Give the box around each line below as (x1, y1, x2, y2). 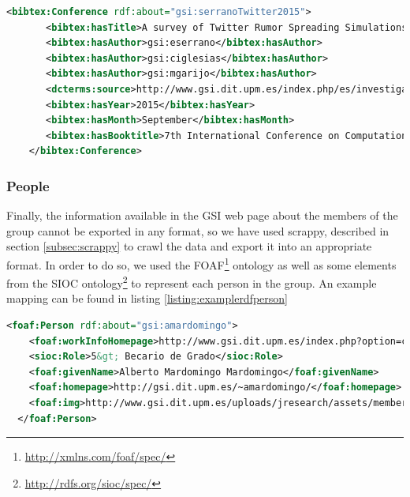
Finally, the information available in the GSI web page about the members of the (6, 207, 398, 224)
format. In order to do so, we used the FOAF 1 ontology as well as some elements (6, 254, 397, 273)
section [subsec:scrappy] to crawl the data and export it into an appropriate (6, 238, 372, 254)
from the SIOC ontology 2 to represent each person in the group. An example (6, 273, 377, 291)
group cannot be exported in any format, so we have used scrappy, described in (6, 222, 389, 239)
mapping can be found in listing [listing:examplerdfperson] (6, 290, 289, 307)
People (6, 175, 50, 195)
